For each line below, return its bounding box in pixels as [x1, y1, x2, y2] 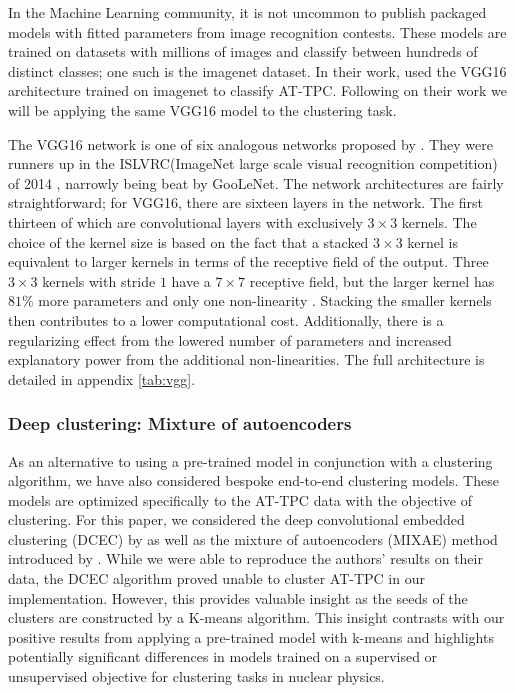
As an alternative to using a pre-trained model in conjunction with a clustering [8, 450, 493, 471]
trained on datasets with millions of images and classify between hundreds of [8, 41, 478, 62]
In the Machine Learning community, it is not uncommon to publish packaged [8, 2, 487, 22]
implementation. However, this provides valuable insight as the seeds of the [8, 587, 468, 608]
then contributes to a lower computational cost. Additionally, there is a [8, 309, 444, 330]
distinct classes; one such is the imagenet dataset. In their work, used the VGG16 [8, 60, 507, 81]
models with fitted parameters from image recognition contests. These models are [8, 21, 507, 42]
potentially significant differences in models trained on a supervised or [8, 646, 438, 667]
